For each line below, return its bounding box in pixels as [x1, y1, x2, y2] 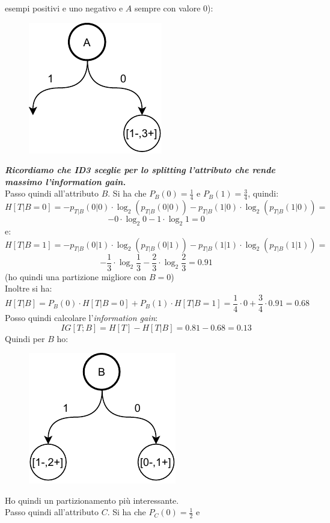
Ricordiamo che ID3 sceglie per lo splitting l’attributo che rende [5, 164, 275, 176]
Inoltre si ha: [5, 282, 52, 295]
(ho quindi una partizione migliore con [5, 270, 147, 283]
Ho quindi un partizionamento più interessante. [5, 494, 179, 506]
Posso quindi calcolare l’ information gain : [5, 311, 158, 323]
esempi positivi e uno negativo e [5, 2, 123, 14]
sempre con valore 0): [134, 2, 213, 14]
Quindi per [5, 332, 45, 344]
